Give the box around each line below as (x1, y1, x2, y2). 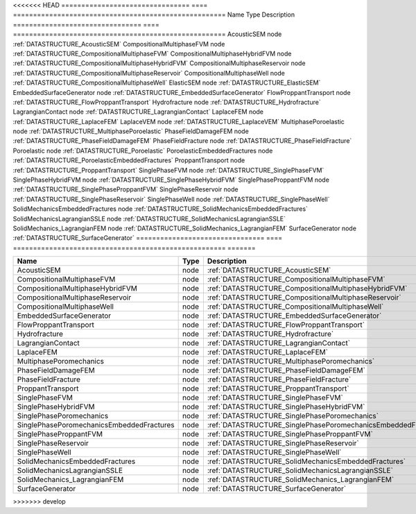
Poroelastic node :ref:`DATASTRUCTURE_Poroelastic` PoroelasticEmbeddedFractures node (12, 146, 273, 155)
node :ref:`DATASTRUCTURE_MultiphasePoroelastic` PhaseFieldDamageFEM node (12, 127, 249, 135)
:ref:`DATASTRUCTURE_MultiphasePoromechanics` (207, 357, 375, 366)
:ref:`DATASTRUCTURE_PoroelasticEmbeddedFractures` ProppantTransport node (12, 156, 245, 164)
